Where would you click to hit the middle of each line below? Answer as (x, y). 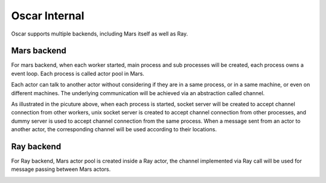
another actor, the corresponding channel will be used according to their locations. (114, 129)
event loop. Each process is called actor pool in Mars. (78, 73)
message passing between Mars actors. (61, 169)
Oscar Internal (48, 16)
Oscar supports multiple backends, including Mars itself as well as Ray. (100, 34)
